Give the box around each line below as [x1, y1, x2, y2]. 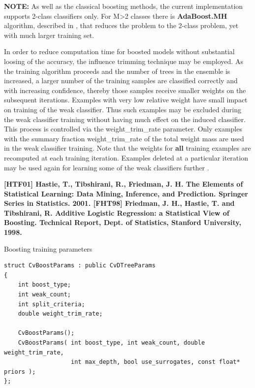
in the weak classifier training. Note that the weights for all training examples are [4, 143, 251, 153]
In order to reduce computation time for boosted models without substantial [4, 46, 235, 57]
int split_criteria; [18, 300, 85, 308]
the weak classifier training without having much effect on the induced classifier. [4, 114, 246, 124]
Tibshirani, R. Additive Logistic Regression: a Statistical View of [4, 207, 229, 218]
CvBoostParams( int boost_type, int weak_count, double [18, 339, 205, 346]
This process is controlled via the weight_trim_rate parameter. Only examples [4, 124, 242, 134]
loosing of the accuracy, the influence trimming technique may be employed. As [4, 56, 243, 66]
